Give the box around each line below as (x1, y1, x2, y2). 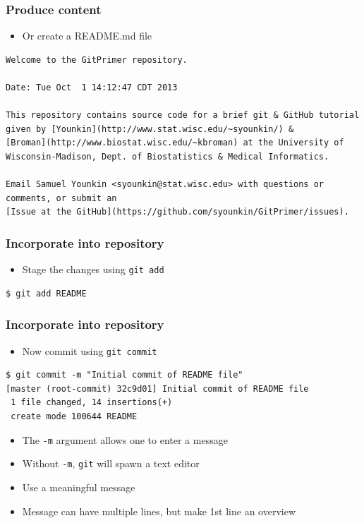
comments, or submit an (6, 193, 117, 203)
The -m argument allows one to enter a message (22, 432, 228, 447)
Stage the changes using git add (22, 262, 164, 277)
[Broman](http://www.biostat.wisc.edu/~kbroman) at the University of (6, 138, 344, 148)
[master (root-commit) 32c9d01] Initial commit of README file (6, 383, 309, 394)
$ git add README (6, 288, 87, 299)
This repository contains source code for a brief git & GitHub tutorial (6, 110, 360, 121)
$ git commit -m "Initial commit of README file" (6, 370, 243, 380)
